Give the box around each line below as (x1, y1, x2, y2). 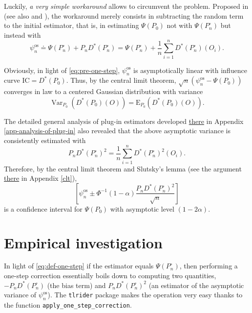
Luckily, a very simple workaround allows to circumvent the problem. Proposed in (4, 1, 249, 11)
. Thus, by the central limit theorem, (66, 75, 176, 85)
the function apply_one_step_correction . (4, 300, 132, 310)
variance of (4, 289, 37, 300)
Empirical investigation (4, 232, 163, 252)
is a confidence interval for (4, 203, 83, 214)
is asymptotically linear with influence (133, 65, 247, 75)
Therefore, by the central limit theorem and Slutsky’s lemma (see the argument (4, 163, 242, 173)
